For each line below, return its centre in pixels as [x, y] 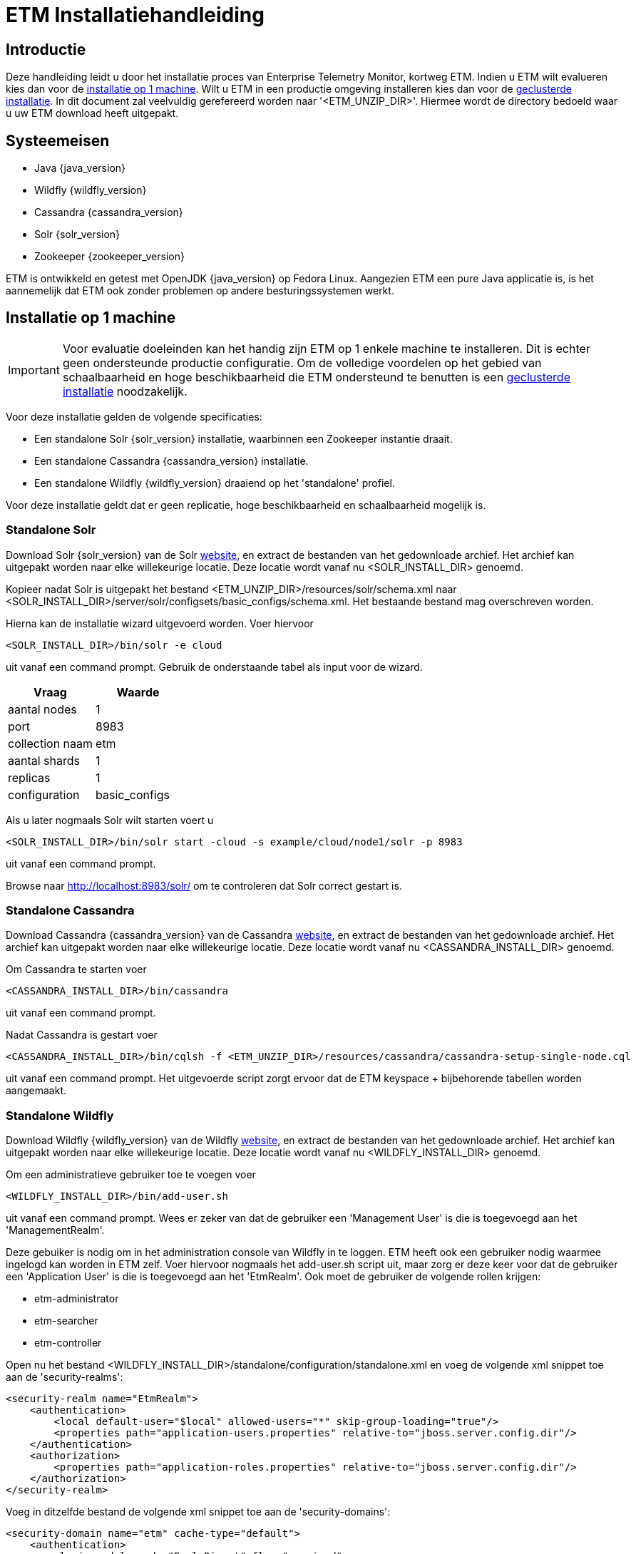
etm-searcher [66, 1321]
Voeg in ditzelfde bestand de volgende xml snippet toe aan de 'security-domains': [198, 1512]
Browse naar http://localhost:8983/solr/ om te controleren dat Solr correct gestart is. [204, 885]
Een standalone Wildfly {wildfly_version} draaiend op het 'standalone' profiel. [215, 483]
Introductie [46, 49]
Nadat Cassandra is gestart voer [82, 1035]
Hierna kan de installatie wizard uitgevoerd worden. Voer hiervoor [160, 623]
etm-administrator [77, 1299]
